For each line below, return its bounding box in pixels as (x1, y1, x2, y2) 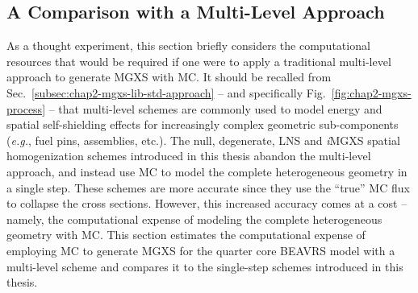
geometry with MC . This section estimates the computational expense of (6, 226, 366, 243)
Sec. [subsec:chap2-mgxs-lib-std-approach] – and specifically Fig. (6, 84, 326, 101)
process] (6, 100, 46, 117)
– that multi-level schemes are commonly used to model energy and (48, 100, 382, 117)
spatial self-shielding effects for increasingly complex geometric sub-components (6, 116, 399, 133)
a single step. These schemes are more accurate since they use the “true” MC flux (6, 179, 410, 196)
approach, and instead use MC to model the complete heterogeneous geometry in (6, 163, 408, 180)
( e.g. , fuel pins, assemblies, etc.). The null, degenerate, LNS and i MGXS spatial (6, 131, 400, 148)
